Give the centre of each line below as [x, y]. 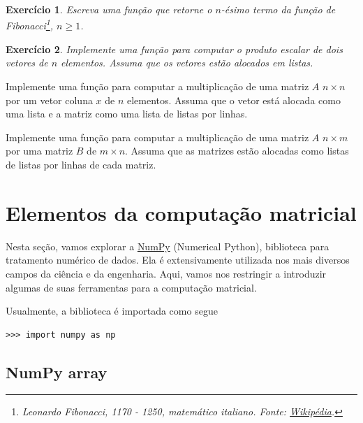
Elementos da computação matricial [181, 212]
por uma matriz [39, 151]
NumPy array [57, 372]
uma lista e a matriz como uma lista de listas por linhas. [127, 114]
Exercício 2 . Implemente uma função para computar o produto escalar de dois [174, 49]
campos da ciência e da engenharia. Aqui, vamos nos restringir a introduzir [166, 273]
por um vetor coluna [49, 100]
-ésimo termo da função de [278, 9]
